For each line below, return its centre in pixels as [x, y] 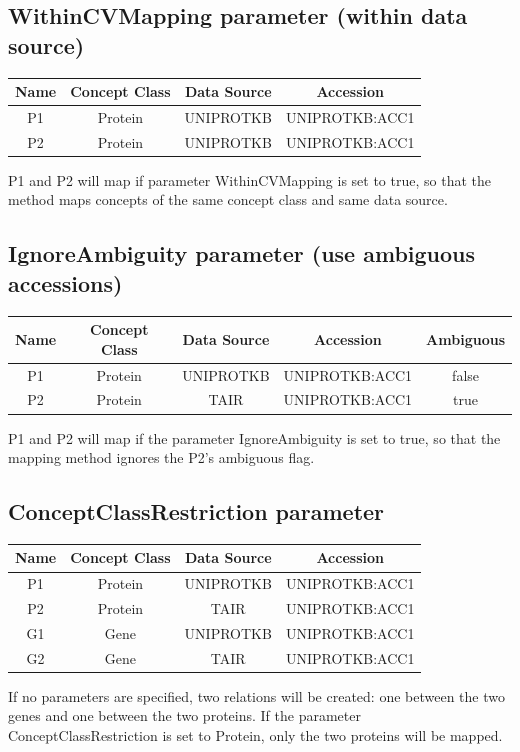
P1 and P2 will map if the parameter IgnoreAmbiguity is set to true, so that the [254, 437]
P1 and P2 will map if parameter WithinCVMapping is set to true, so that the [249, 179]
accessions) [65, 282]
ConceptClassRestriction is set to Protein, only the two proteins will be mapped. [255, 735]
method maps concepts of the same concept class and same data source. [228, 199]
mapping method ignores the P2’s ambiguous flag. [161, 457]
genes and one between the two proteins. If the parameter [184, 715]
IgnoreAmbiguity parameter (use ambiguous [242, 253]
